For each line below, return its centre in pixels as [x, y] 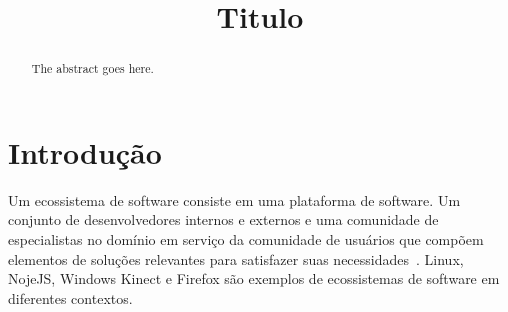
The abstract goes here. [92, 68]
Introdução [85, 151]
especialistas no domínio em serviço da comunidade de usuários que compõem [246, 238]
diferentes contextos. [70, 297]
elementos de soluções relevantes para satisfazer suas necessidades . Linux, [236, 258]
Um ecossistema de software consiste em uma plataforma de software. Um [234, 199]
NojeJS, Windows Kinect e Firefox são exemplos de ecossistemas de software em [254, 278]
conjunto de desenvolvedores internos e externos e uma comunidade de [223, 219]
